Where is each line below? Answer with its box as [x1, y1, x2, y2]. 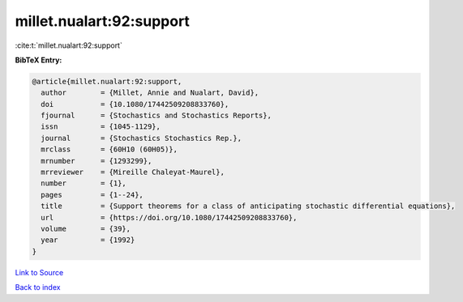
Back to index [15, 283, 61, 292]
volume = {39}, [41, 224, 131, 233]
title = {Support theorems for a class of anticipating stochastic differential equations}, [41, 202, 456, 211]
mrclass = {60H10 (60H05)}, [41, 145, 178, 154]
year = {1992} [41, 236, 135, 245]
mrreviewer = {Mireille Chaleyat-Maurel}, [41, 168, 225, 177]
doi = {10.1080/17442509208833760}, [41, 100, 229, 108]
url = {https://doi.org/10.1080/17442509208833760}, [41, 213, 298, 222]
